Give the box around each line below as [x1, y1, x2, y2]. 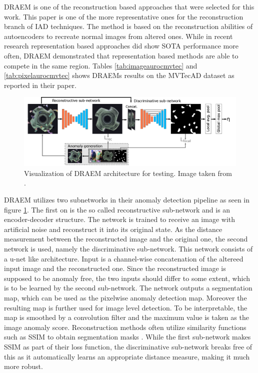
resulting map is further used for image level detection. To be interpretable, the [4, 302, 247, 312]
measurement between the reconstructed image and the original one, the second [4, 233, 248, 244]
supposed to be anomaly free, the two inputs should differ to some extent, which [4, 272, 250, 283]
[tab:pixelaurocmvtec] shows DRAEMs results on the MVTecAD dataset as [4, 70, 234, 80]
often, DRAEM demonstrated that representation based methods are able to [4, 50, 238, 60]
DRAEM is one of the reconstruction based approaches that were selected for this [4, 1, 254, 11]
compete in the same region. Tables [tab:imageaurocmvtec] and [4, 60, 197, 70]
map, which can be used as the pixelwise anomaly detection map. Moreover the [4, 292, 247, 302]
